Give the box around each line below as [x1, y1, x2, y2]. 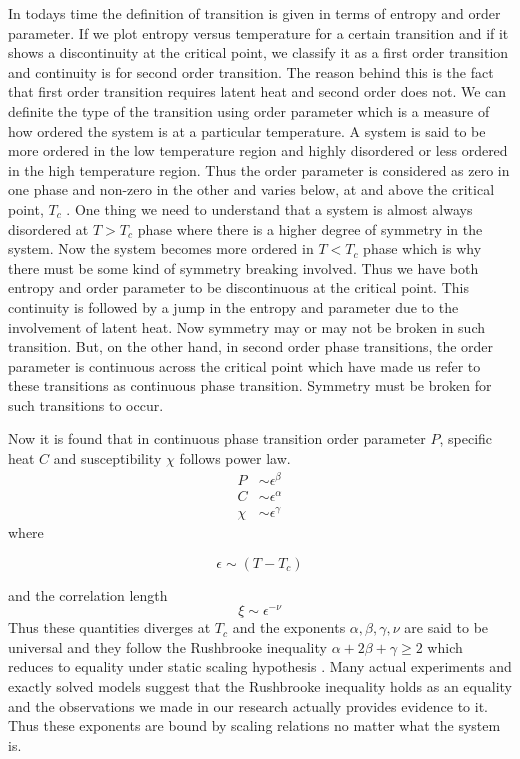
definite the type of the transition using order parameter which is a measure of [8, 100, 490, 121]
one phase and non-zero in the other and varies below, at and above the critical [8, 179, 495, 200]
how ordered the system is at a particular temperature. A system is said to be [8, 120, 486, 141]
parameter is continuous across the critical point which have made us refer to [8, 355, 481, 376]
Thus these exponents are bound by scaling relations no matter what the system [8, 715, 501, 736]
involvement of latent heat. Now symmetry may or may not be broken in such [8, 316, 486, 337]
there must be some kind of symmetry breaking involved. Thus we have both [8, 257, 479, 278]
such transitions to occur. [8, 394, 164, 415]
